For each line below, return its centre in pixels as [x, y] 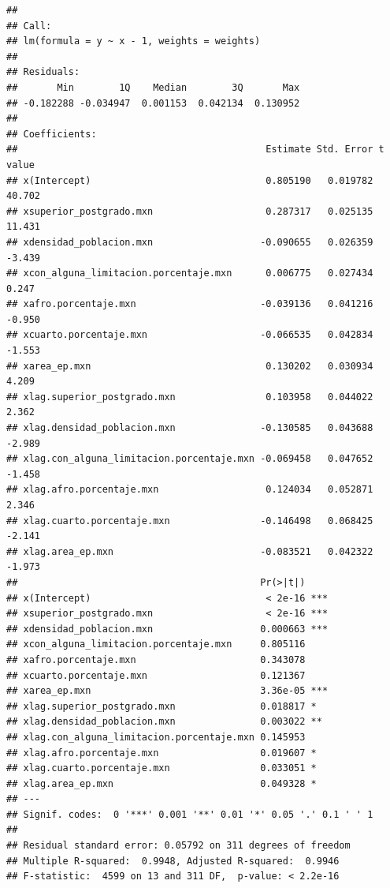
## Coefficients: [52, 134]
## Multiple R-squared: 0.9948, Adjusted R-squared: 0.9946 [173, 861]
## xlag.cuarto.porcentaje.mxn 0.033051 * [162, 768]
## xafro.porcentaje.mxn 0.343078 [156, 659]
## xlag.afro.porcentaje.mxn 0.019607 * [162, 753]
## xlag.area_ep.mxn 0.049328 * [162, 783]
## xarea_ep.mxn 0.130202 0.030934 [190, 366]
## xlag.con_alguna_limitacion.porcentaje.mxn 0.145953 [156, 737]
